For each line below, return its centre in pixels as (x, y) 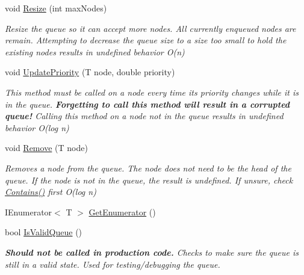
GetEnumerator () (122, 212)
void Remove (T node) (46, 148)
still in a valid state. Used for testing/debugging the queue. (113, 264)
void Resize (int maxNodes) (56, 8)
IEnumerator (29, 212)
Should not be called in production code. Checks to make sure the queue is (152, 252)
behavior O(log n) (37, 127)
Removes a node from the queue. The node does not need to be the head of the (148, 168)
